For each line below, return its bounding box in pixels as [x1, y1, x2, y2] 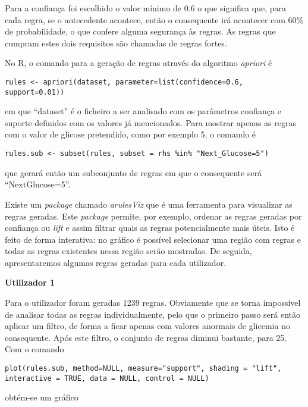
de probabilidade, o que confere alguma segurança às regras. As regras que [5, 25, 276, 37]
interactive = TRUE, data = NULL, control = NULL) [5, 374, 209, 383]
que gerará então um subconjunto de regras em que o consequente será [5, 166, 262, 179]
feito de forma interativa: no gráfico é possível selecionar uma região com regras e [5, 233, 301, 245]
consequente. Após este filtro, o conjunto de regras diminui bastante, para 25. [5, 331, 287, 343]
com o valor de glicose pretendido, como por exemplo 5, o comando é [5, 128, 256, 140]
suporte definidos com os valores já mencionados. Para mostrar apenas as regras [5, 116, 296, 129]
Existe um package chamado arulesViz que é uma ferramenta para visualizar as [5, 198, 293, 210]
